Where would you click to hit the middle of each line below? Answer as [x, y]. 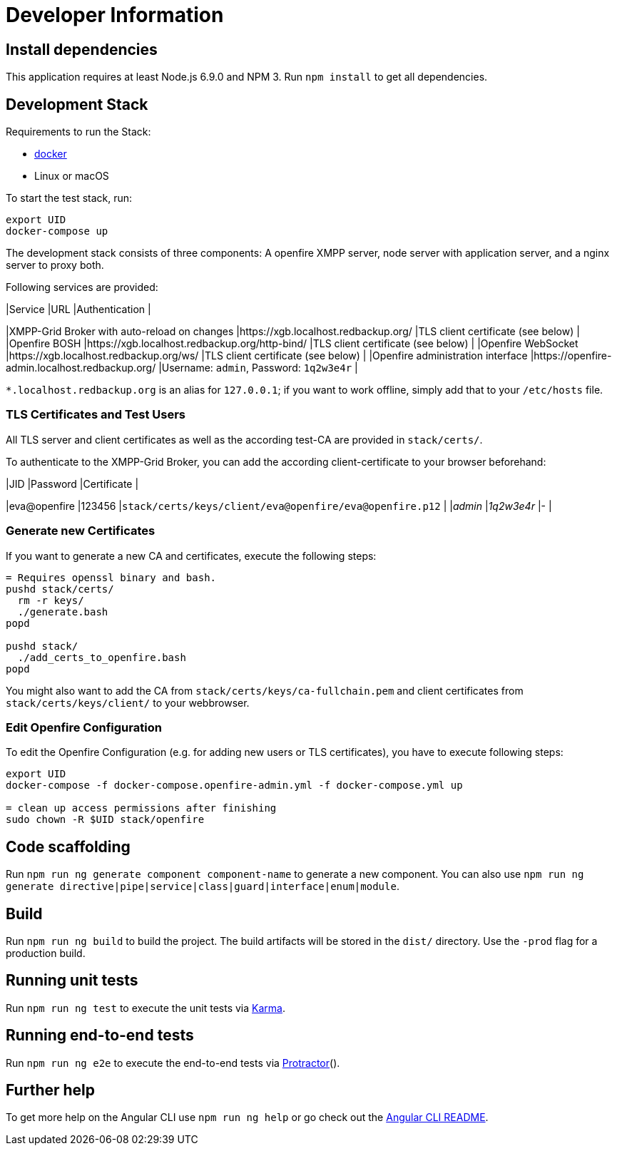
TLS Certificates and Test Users [96, 415]
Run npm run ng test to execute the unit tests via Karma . [146, 1008]
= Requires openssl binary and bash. [111, 577]
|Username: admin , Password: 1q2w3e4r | [258, 368]
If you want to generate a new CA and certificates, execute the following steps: [191, 556]
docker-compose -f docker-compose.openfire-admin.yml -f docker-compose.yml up [234, 786]
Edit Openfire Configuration [84, 727]
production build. [46, 953]
